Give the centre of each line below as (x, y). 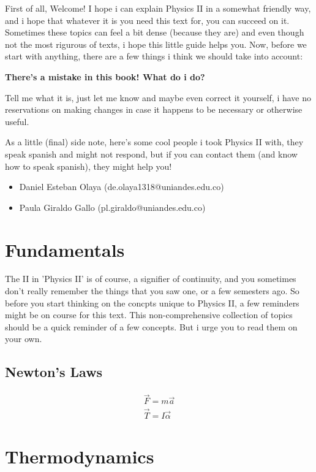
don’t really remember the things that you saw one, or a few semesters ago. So (152, 291)
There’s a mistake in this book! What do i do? (105, 76)
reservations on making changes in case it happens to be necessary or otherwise (154, 109)
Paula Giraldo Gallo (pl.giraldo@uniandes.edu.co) (112, 207)
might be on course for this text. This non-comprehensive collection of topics (149, 315)
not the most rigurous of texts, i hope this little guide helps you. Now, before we (156, 44)
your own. (24, 339)
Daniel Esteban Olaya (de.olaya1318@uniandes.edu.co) (122, 187)
